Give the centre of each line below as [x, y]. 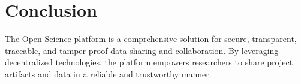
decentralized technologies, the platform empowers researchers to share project [149, 62]
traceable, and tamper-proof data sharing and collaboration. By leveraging [142, 50]
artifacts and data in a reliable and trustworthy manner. [108, 73]
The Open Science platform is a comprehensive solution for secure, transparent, [151, 39]
